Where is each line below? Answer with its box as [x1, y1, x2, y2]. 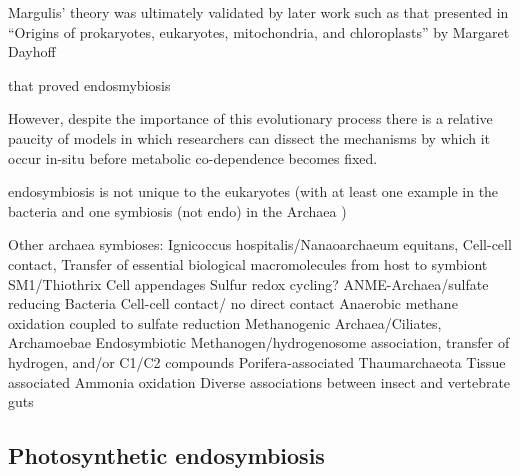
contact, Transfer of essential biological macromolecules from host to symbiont [8, 253, 488, 274]
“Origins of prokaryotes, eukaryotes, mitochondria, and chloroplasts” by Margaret [8, 21, 510, 42]
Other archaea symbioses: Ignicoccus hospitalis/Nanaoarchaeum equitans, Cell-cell [8, 234, 512, 255]
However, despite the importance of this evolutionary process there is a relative [8, 108, 493, 129]
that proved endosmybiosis [8, 74, 171, 95]
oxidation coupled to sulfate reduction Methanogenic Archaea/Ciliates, [8, 312, 442, 333]
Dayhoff [8, 41, 56, 62]
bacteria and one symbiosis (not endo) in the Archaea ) [8, 200, 347, 221]
